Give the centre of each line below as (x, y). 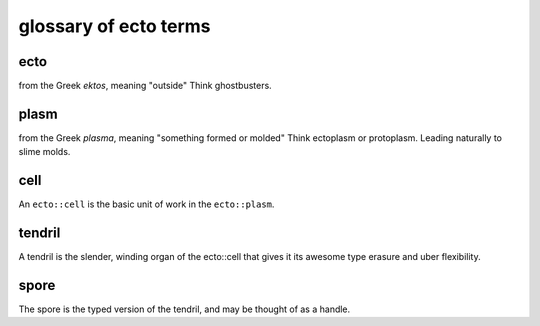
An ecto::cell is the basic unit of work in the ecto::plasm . (146, 204)
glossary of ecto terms (114, 26)
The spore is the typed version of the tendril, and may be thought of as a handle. (184, 309)
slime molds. (44, 152)
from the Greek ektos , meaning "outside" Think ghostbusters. (145, 86)
